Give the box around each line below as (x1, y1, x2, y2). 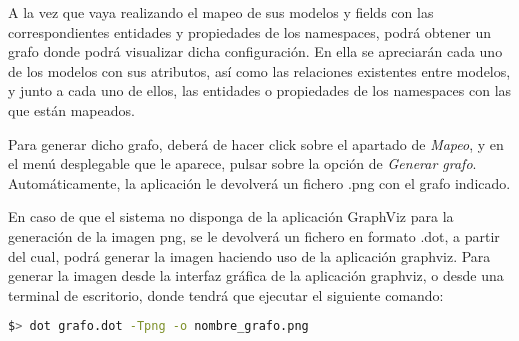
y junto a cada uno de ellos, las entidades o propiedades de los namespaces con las (8, 80, 512, 101)
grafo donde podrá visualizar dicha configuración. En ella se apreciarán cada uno (8, 41, 503, 62)
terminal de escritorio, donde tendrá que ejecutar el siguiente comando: (8, 284, 444, 305)
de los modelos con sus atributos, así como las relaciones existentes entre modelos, (8, 60, 511, 81)
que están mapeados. (8, 99, 135, 120)
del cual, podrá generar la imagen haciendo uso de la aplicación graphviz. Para (8, 245, 491, 266)
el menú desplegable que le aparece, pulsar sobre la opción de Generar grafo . (8, 153, 477, 174)
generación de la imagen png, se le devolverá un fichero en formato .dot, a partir (8, 225, 500, 246)
